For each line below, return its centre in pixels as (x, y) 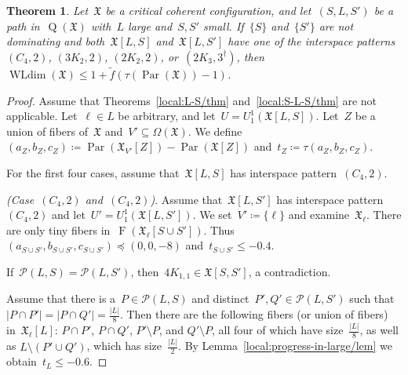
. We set (212, 215)
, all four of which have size (278, 330)
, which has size (124, 346)
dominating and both (56, 41)
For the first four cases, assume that (93, 172)
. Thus (219, 229)
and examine (319, 215)
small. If (224, 25)
